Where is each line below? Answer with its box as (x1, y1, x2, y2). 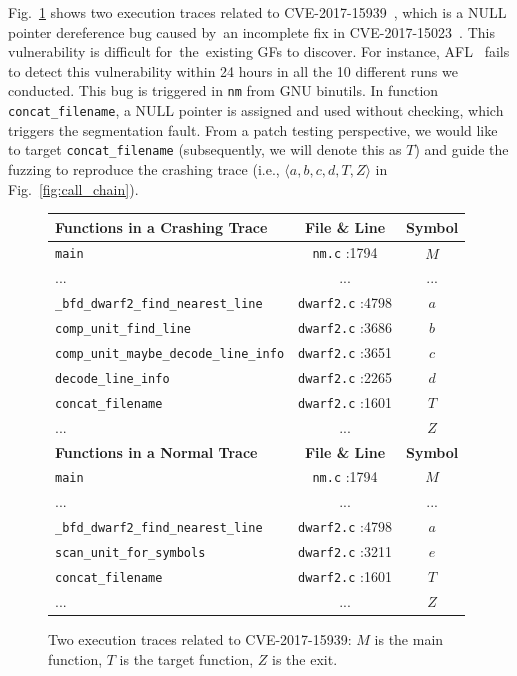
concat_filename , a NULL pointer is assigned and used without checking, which (8, 100, 504, 121)
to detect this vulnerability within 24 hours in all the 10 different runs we (8, 60, 458, 81)
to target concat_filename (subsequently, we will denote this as (8, 139, 402, 160)
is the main (374, 629, 444, 649)
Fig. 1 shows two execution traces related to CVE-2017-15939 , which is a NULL (8, 2, 507, 22)
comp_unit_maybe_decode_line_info (55, 347, 285, 362)
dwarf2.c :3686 (298, 317, 392, 338)
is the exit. (272, 648, 338, 669)
